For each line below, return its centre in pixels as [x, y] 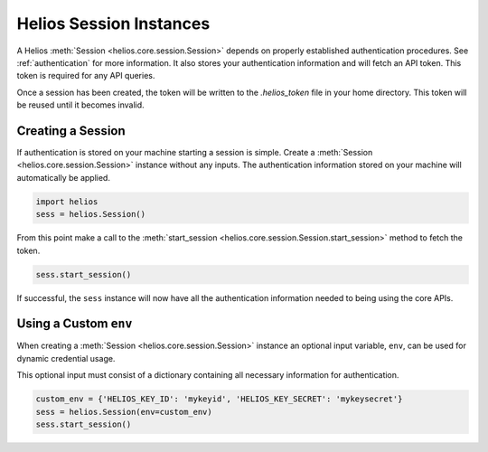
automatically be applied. [63, 177]
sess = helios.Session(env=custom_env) [124, 412]
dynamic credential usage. [66, 358]
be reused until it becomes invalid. [80, 105]
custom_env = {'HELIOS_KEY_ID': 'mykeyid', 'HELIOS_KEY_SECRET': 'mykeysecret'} [219, 399]
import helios [67, 202]
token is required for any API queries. [86, 76]
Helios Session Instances [113, 24]
